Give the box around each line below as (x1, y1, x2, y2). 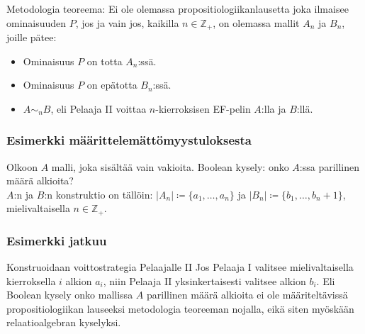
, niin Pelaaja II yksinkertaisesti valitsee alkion (103, 273, 306, 288)
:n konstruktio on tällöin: (44, 187, 153, 201)
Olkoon (6, 159, 38, 174)
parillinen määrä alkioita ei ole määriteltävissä (146, 287, 348, 302)
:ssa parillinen (299, 159, 360, 174)
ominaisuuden (6, 15, 67, 30)
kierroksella (6, 273, 56, 288)
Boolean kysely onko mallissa (6, 287, 133, 302)
